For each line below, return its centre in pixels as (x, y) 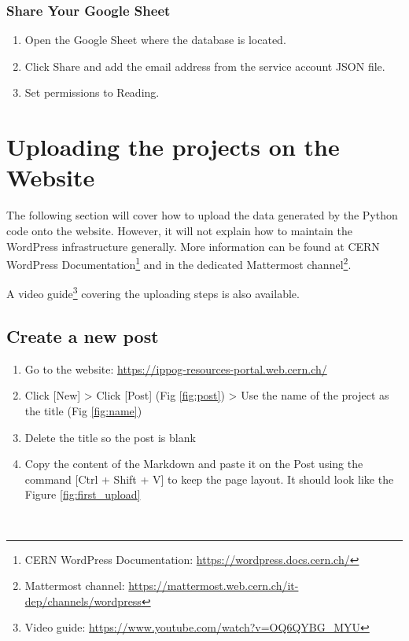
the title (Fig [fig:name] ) (83, 410)
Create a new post (83, 335)
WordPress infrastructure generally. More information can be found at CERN (193, 246)
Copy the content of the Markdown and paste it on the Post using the (194, 464)
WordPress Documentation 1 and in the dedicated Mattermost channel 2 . (179, 263)
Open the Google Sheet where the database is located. (155, 40)
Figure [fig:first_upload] (83, 494)
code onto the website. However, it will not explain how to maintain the (179, 230)
